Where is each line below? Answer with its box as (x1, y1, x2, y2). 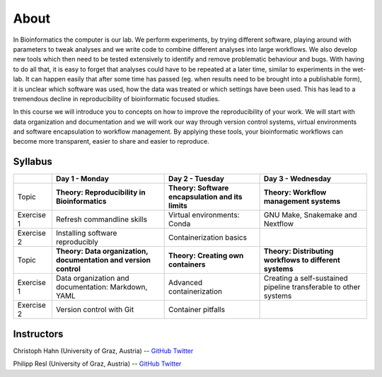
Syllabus (13, 156, 53, 168)
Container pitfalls (168, 305, 226, 315)
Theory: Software (168, 183, 229, 193)
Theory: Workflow (263, 187, 327, 197)
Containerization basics (168, 233, 248, 243)
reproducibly (55, 237, 98, 247)
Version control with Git (55, 305, 134, 315)
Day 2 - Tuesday (168, 174, 224, 184)
